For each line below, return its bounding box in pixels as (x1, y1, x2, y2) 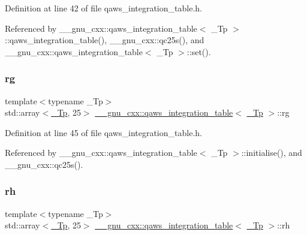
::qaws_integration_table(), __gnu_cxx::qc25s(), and (5, 34, 204, 46)
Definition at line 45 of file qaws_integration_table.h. (5, 126, 202, 138)
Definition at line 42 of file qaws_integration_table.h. (5, 2, 202, 14)
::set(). (186, 45, 211, 58)
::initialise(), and (241, 146, 302, 159)
